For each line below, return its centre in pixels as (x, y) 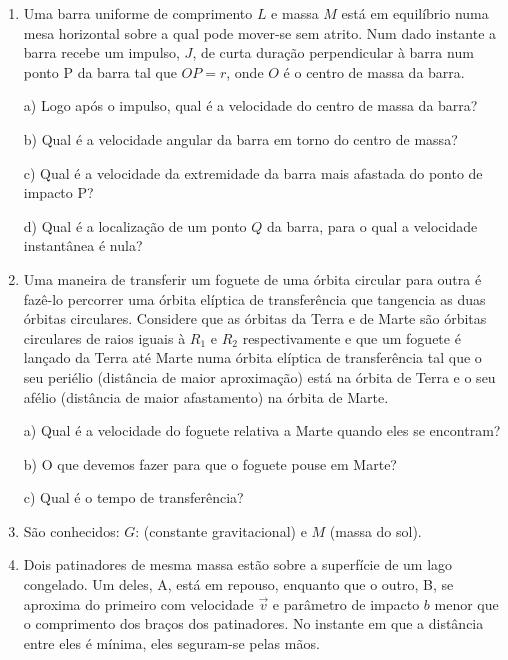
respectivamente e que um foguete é (351, 337)
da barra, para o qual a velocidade (372, 225)
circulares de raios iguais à (104, 337)
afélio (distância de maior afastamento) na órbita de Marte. (206, 396)
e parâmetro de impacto (346, 603)
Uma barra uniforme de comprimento (138, 13)
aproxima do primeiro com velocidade (138, 603)
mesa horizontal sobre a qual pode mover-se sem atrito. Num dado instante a (260, 32)
